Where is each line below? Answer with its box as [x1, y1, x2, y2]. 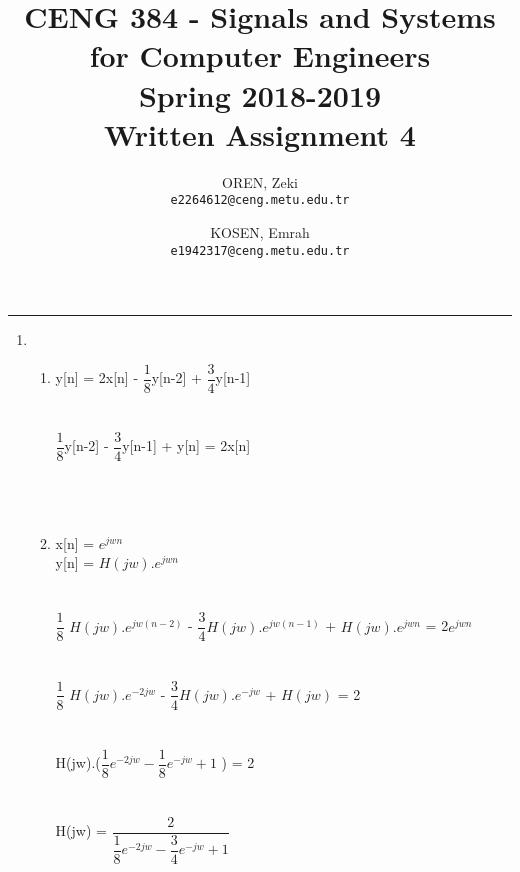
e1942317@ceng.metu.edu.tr [170, 243, 350, 258]
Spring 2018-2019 [138, 74, 382, 115]
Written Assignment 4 [104, 113, 416, 154]
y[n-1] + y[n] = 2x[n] [122, 435, 251, 456]
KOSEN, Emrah [210, 221, 310, 242]
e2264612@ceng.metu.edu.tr [170, 193, 350, 208]
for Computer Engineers [89, 35, 431, 76]
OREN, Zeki [222, 171, 298, 192]
